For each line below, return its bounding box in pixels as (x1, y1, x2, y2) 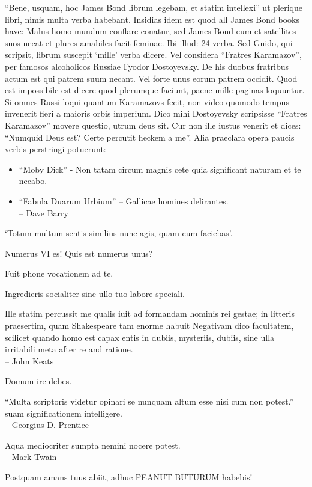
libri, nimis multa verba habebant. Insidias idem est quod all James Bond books (5, 13, 299, 25)
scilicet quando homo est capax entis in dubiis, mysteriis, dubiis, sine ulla (5, 331, 275, 343)
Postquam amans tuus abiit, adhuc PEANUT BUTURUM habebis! (5, 471, 253, 483)
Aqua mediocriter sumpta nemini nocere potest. (5, 438, 181, 451)
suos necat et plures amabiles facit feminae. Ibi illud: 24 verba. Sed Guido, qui (5, 36, 293, 49)
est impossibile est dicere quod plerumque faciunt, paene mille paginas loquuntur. (5, 84, 305, 96)
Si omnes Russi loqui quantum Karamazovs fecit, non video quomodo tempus (5, 95, 289, 108)
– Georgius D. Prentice (5, 418, 89, 431)
